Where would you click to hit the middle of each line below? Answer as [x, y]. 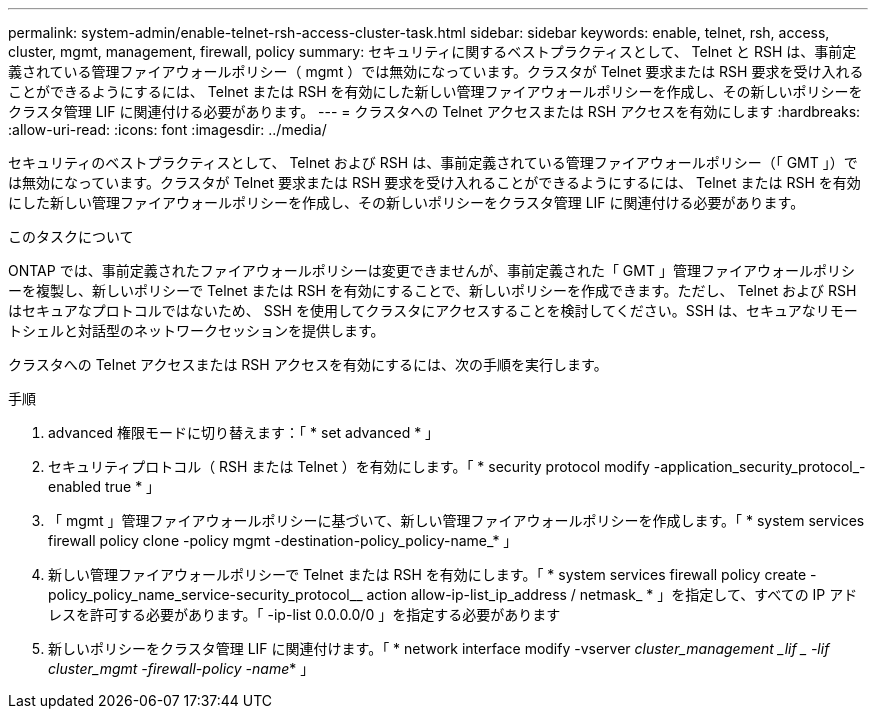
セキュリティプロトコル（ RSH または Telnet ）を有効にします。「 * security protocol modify [349, 466]
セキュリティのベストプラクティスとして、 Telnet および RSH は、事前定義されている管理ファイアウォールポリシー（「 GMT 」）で [433, 162]
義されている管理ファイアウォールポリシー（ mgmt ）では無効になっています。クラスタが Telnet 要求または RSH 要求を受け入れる [436, 71]
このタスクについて [71, 236]
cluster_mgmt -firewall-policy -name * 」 [181, 668]
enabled [74, 486]
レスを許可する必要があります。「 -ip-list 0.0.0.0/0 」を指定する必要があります [304, 614]
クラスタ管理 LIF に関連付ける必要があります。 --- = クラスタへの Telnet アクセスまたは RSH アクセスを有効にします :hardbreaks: [434, 111]
